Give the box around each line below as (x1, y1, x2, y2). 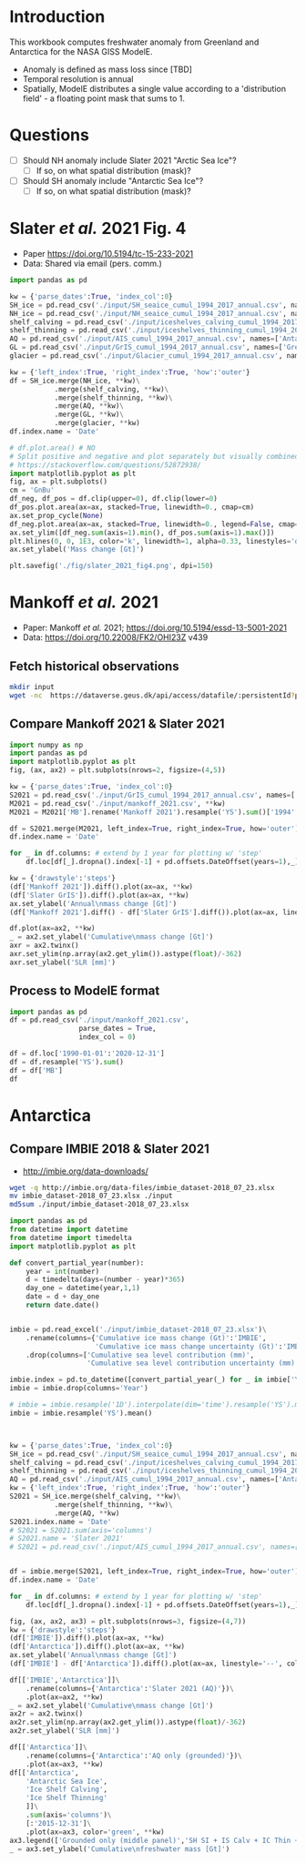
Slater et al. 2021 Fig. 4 (9, 219, 187, 239)
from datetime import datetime (9, 1225, 128, 1235)
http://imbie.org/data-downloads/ (22, 1166, 148, 1176)
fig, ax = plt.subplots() (9, 477, 107, 486)
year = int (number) (25, 1267, 100, 1276)
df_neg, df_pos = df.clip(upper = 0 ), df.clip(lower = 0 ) (9, 494, 219, 504)
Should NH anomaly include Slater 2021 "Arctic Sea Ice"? (22, 155, 237, 166)
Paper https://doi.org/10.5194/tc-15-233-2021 (22, 249, 194, 260)
